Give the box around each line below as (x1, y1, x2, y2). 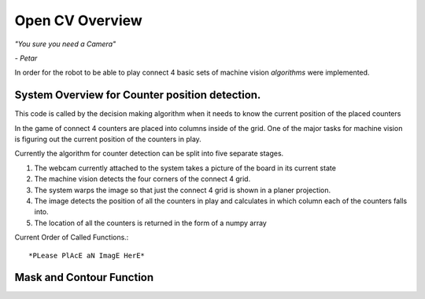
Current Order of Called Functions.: (14, 232, 129, 242)
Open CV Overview (14, 12, 143, 29)
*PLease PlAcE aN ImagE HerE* (28, 251, 146, 260)
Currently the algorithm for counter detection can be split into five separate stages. (14, 149, 284, 159)
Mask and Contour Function (14, 271, 154, 284)
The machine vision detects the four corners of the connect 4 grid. (34, 174, 251, 184)
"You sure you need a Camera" (14, 39, 116, 49)
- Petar (14, 53, 38, 63)
